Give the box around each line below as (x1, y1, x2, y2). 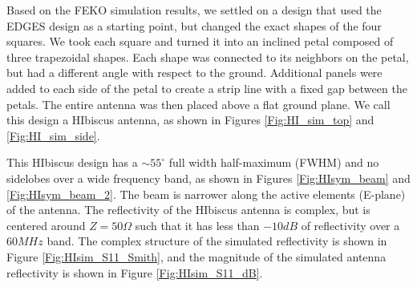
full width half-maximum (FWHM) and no (168, 154, 379, 171)
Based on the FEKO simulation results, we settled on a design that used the (6, 2, 382, 18)
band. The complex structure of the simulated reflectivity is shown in (47, 232, 387, 249)
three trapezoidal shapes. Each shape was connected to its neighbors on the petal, (6, 48, 409, 65)
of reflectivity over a (301, 216, 400, 233)
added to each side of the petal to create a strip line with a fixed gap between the (6, 79, 407, 96)
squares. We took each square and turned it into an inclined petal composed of (6, 33, 394, 50)
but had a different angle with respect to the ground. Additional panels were (6, 64, 383, 81)
